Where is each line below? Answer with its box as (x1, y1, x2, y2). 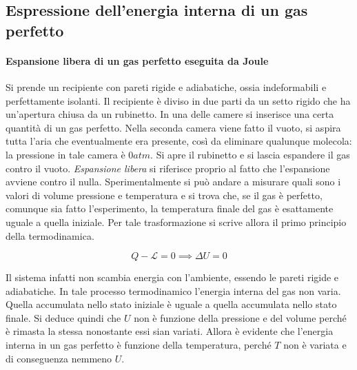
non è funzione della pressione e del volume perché (134, 310, 347, 325)
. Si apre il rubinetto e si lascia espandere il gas (150, 147, 350, 161)
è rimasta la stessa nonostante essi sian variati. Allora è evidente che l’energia (6, 324, 334, 338)
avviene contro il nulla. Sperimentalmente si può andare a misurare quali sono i (6, 174, 341, 189)
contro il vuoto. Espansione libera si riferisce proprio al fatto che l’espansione (6, 161, 330, 175)
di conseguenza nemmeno (6, 351, 112, 365)
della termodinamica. (6, 228, 94, 243)
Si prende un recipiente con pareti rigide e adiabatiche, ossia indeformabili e (6, 79, 327, 94)
